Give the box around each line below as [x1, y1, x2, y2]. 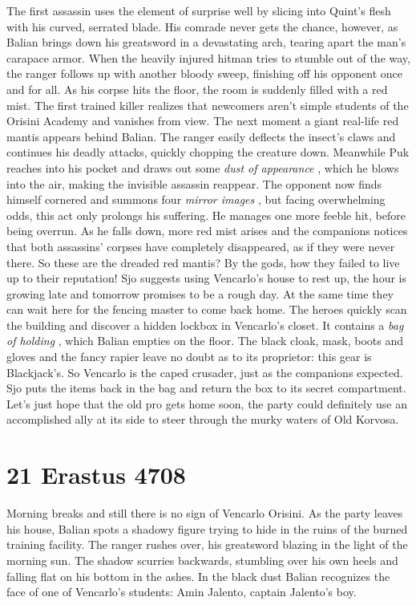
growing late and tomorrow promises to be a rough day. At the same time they [6, 285, 394, 302]
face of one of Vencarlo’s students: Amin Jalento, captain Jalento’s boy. [6, 583, 357, 600]
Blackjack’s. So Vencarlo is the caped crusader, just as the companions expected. [6, 363, 403, 380]
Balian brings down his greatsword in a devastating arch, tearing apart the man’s [6, 34, 406, 51]
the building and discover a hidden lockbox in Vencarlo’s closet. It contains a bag [6, 316, 404, 333]
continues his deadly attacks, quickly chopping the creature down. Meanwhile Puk [6, 144, 410, 160]
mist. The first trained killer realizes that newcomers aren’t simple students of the [6, 96, 409, 113]
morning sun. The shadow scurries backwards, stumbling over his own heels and [6, 551, 398, 568]
